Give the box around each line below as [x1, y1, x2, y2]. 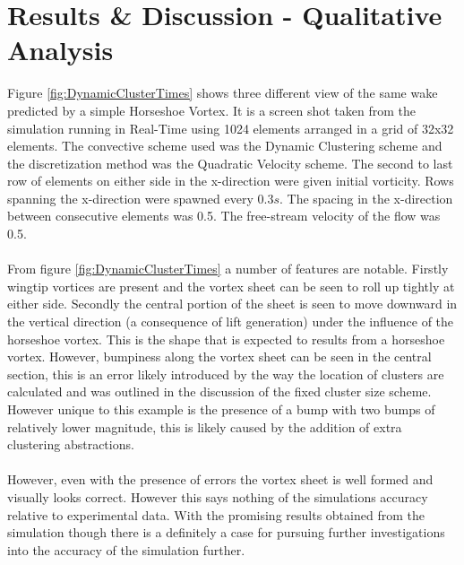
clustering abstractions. [7, 435, 134, 454]
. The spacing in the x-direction [279, 188, 453, 207]
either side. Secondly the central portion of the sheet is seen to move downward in [7, 294, 458, 313]
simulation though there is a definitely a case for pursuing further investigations [7, 523, 445, 542]
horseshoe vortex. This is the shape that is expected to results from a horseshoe [7, 329, 445, 348]
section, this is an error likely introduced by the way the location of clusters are [7, 364, 444, 383]
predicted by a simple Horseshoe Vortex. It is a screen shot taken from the [7, 100, 416, 119]
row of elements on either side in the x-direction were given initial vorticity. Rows [7, 171, 454, 190]
